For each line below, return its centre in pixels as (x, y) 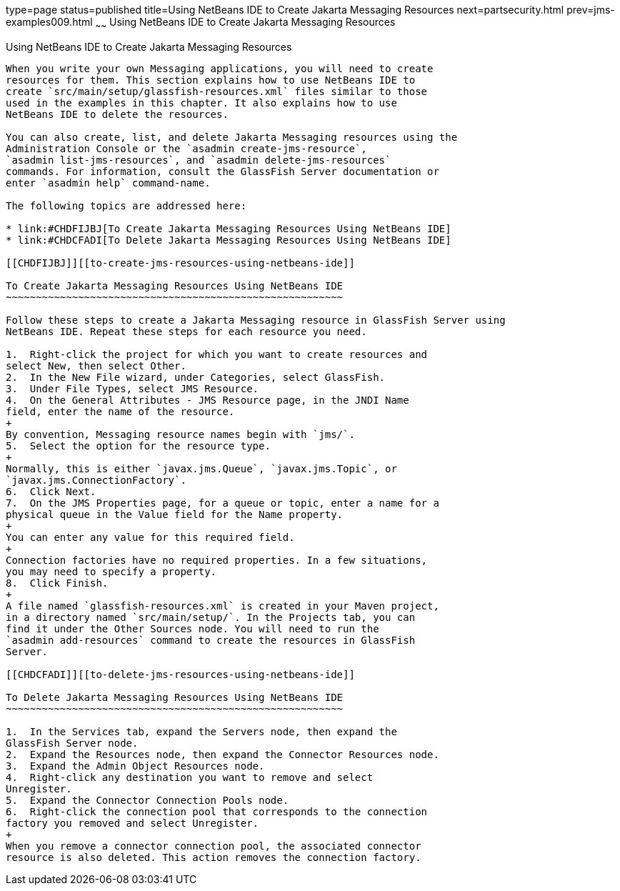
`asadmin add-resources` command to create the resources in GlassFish (211, 640)
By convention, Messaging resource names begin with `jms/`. (180, 434)
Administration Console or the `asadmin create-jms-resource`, (186, 148)
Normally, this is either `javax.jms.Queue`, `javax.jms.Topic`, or (201, 468)
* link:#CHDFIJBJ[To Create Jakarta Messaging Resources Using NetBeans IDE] (229, 228)
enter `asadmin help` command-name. (108, 183)
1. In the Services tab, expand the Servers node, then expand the (201, 731)
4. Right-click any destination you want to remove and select (190, 777)
